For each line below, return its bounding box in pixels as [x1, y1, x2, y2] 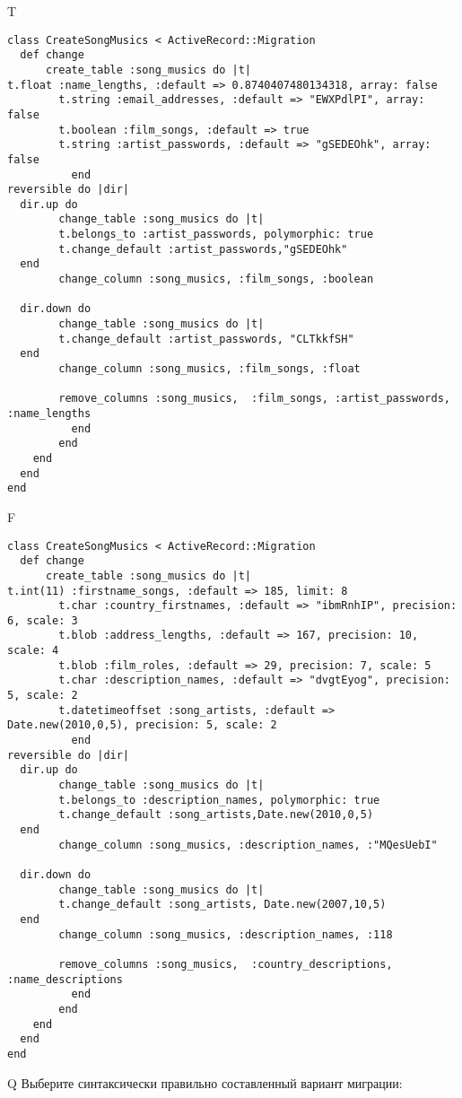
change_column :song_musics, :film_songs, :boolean [58, 273, 374, 286]
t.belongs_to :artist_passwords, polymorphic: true [58, 228, 374, 241]
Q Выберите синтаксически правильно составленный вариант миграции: [7, 1073, 403, 1092]
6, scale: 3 [7, 614, 78, 627]
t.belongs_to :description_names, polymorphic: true [58, 793, 380, 806]
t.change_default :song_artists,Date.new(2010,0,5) [58, 808, 374, 822]
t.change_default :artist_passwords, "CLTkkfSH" [58, 332, 354, 345]
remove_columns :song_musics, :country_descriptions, [58, 957, 393, 971]
